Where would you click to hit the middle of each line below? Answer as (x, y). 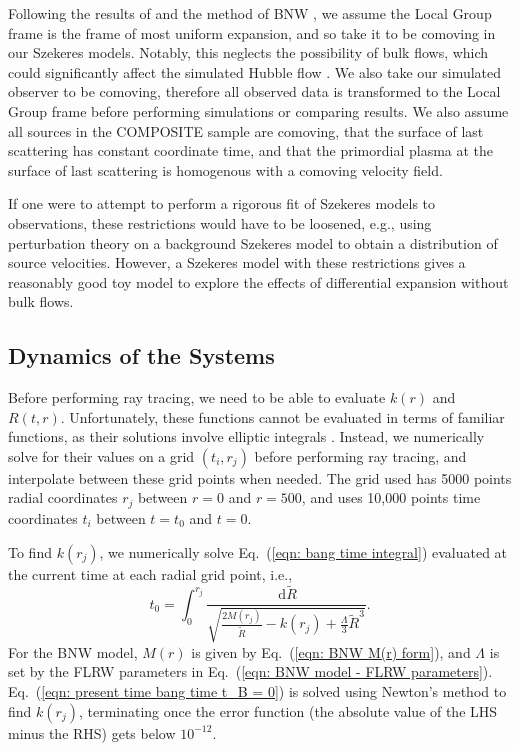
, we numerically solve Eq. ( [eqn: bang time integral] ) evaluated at (303, 551)
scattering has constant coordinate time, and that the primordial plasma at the (251, 150)
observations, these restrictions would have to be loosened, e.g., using (220, 222)
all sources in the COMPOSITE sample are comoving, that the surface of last (246, 130)
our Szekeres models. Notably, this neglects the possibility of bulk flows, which (248, 52)
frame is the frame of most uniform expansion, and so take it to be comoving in (252, 32)
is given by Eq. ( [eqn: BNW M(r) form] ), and (331, 651)
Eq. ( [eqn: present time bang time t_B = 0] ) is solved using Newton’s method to (257, 690)
